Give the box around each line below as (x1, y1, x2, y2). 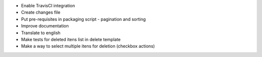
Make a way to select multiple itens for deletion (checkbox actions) (21, 43, 155, 49)
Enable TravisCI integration (21, 3, 75, 8)
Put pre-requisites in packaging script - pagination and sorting (21, 16, 146, 22)
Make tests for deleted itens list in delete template (21, 36, 121, 42)
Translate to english (21, 29, 61, 36)
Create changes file (21, 10, 61, 15)
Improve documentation (21, 23, 69, 29)
